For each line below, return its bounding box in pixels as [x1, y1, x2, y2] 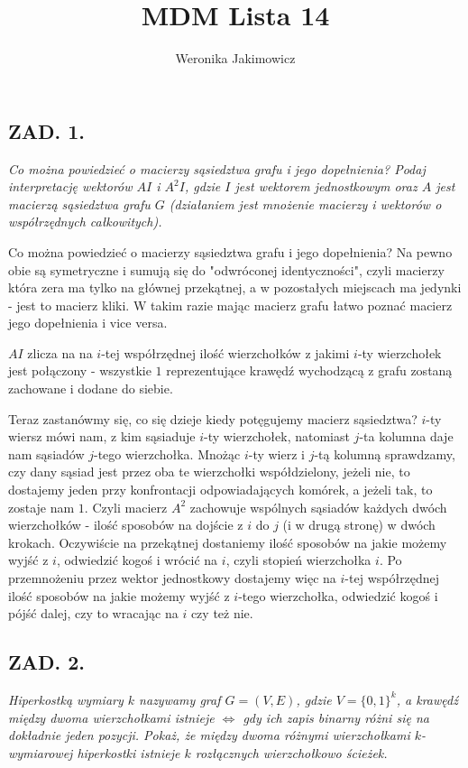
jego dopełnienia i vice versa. [8, 313, 168, 332]
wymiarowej [8, 743, 73, 762]
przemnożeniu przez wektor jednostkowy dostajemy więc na [8, 569, 336, 587]
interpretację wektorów [8, 177, 133, 196]
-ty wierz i [248, 444, 305, 463]
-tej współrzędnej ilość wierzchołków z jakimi [101, 343, 350, 362]
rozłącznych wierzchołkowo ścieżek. [195, 743, 388, 762]
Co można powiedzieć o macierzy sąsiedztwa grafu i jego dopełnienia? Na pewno [8, 242, 453, 261]
